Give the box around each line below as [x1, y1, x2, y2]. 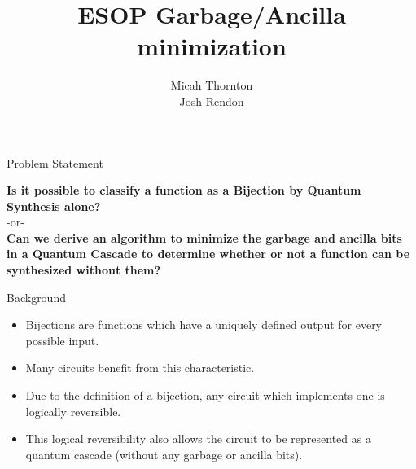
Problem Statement [7, 154, 103, 171]
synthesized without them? [7, 261, 161, 278]
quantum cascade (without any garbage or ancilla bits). [25, 445, 303, 462]
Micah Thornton [170, 77, 253, 94]
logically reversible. [25, 402, 121, 419]
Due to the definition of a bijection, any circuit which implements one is [25, 387, 385, 404]
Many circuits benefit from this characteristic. [25, 359, 255, 376]
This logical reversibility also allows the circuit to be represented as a [25, 430, 371, 447]
